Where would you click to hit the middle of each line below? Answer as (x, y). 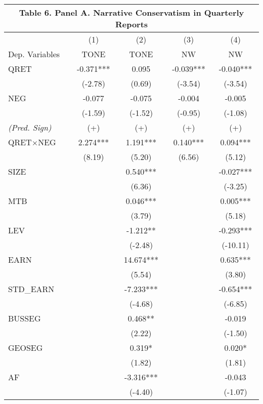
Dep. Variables (34, 54)
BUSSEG (25, 318)
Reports (131, 24)
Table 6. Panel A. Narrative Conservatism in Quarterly (131, 12)
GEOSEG (26, 348)
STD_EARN (31, 289)
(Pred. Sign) (30, 127)
